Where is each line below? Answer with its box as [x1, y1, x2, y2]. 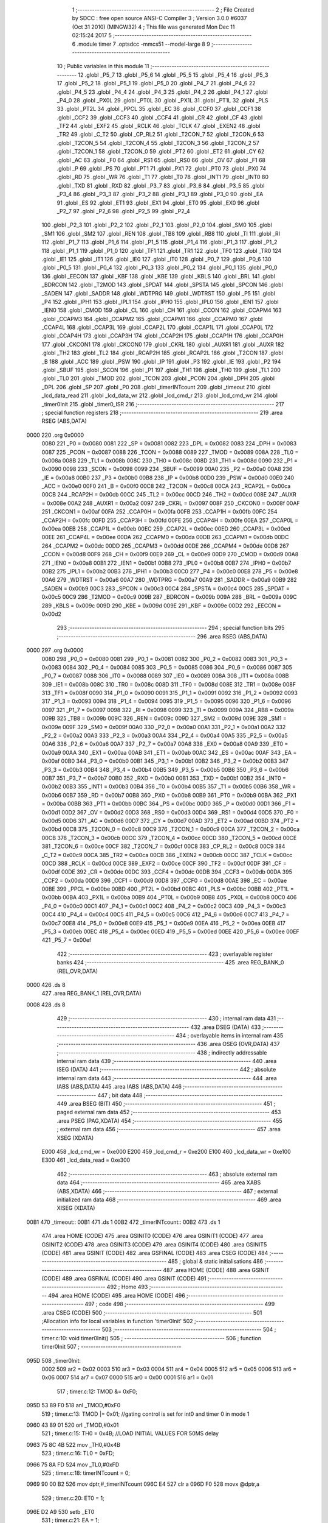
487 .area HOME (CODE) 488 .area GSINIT [163, 1266, 270, 1273]
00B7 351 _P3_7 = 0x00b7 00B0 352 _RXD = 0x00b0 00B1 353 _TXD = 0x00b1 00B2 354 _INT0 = [41, 774, 287, 782]
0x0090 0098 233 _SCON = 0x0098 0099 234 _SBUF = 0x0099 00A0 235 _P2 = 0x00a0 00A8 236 [41, 465, 293, 473]
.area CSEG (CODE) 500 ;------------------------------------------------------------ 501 [41, 1309, 262, 1316]
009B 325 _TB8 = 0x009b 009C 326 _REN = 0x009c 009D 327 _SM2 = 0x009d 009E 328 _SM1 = [41, 715, 287, 722]
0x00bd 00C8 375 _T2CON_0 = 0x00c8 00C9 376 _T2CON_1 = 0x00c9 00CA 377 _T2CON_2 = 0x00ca [41, 825, 300, 833]
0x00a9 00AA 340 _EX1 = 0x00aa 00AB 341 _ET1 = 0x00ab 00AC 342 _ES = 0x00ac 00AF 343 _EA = [41, 749, 297, 756]
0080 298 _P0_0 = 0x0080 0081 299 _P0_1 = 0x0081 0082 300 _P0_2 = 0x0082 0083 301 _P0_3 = [41, 655, 289, 662]
